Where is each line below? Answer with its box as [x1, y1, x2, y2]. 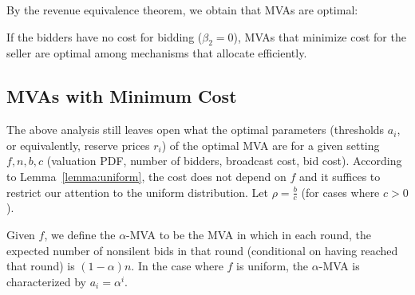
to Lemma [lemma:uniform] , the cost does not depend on [6, 167, 287, 184]
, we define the [44, 226, 116, 242]
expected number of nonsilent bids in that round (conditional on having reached [6, 242, 398, 258]
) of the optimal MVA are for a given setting [161, 136, 380, 153]
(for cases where [301, 183, 380, 200]
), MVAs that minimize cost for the [233, 28, 406, 45]
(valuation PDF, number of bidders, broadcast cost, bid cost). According [46, 152, 402, 169]
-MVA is [318, 258, 360, 274]
